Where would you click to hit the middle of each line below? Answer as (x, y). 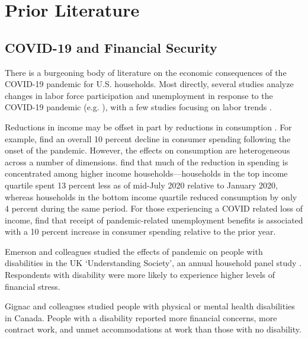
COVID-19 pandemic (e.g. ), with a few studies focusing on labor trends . (138, 107)
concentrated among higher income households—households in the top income (146, 173)
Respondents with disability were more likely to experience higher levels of (140, 275)
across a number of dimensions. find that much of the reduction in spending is (147, 161)
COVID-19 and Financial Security (111, 47)
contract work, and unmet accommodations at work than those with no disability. (153, 329)
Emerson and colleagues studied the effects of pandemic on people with (134, 251)
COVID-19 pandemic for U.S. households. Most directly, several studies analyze (149, 84)
